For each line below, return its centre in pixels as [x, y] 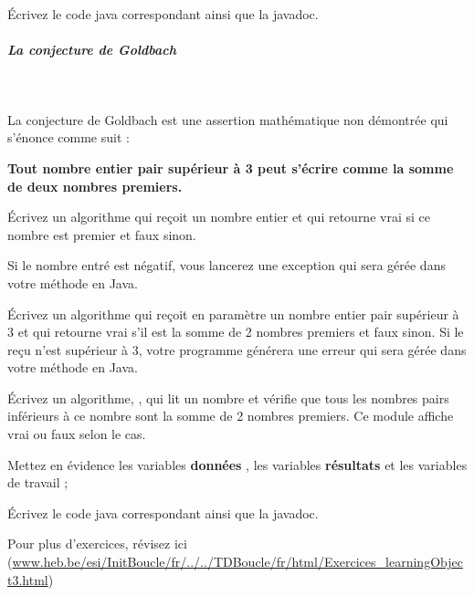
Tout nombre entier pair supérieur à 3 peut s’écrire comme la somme [231, 167]
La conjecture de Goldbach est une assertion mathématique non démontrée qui [228, 119]
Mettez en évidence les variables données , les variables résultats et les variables [237, 464]
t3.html [28, 579]
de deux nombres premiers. [95, 186]
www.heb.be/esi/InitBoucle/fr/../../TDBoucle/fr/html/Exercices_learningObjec [237, 562]
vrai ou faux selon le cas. [77, 434]
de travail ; [38, 482]
